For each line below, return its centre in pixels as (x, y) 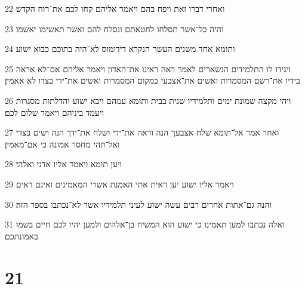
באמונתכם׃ (21, 236)
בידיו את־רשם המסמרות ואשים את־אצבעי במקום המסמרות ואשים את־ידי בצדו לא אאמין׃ (152, 80)
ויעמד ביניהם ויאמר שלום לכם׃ (55, 112)
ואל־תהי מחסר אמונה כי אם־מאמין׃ (62, 144)
